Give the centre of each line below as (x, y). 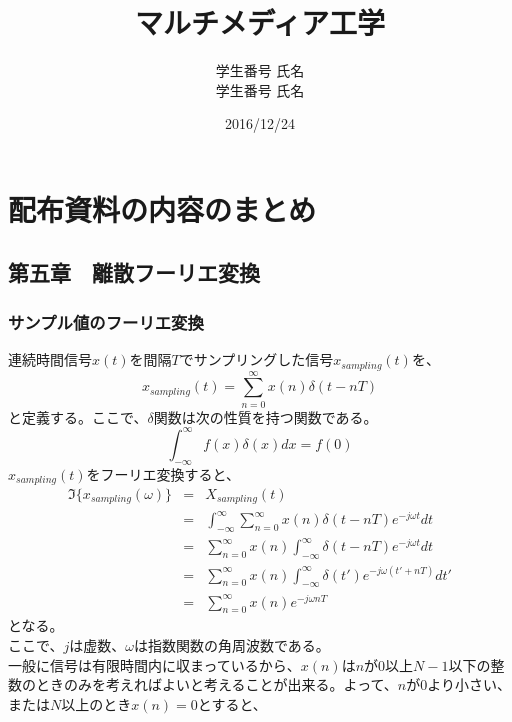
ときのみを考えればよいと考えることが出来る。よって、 (216, 684)
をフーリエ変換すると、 (163, 473)
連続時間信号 (50, 359)
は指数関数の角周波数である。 (231, 644)
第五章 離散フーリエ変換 (134, 272)
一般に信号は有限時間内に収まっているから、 (154, 664)
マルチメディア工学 (260, 22)
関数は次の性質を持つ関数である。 (265, 416)
